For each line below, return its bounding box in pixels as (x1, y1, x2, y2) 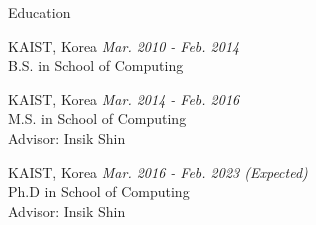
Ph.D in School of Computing (8, 181, 190, 202)
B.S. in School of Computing (8, 55, 184, 76)
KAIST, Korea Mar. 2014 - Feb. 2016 (8, 88, 240, 109)
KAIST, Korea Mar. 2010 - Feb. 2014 (8, 35, 240, 56)
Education (8, 2, 71, 22)
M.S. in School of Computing (8, 108, 187, 129)
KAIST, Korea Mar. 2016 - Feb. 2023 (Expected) (8, 161, 308, 182)
